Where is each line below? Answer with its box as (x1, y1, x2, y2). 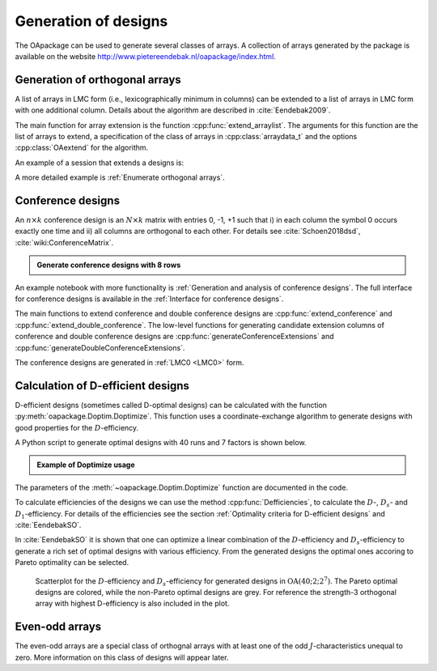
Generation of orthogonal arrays (15, 73, 181, 87)
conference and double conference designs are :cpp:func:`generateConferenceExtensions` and (15, 332, 335, 342)
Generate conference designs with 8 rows (36, 260, 181, 270)
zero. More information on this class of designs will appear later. (15, 652, 229, 662)
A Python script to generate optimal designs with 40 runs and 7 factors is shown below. (15, 438, 307, 448)
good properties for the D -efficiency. (15, 423, 139, 432)
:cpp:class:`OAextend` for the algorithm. (15, 142, 149, 153)
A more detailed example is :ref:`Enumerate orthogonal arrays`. (15, 172, 226, 182)
